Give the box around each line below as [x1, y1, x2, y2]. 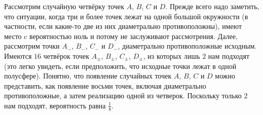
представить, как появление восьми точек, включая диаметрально [4, 80, 206, 91]
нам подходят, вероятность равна [4, 100, 106, 110]
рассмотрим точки [4, 41, 60, 51]
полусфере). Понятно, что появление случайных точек [4, 70, 172, 81]
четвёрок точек [43, 50, 90, 61]
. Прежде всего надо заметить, [165, 1, 259, 11]
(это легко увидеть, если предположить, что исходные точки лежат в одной [4, 60, 237, 71]
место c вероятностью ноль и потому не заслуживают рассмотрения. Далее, [4, 30, 238, 41]
